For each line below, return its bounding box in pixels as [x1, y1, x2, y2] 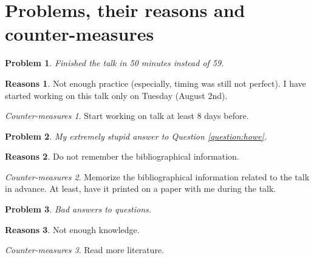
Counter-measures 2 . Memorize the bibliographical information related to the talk [5, 170, 310, 183]
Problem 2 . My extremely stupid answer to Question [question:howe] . [5, 129, 267, 142]
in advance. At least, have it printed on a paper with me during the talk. [5, 182, 276, 195]
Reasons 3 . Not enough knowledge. [5, 223, 140, 236]
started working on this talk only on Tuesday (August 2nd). [5, 89, 228, 101]
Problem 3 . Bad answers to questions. [5, 203, 152, 216]
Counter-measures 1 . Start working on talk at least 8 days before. [5, 109, 249, 122]
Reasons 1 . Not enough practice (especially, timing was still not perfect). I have [5, 76, 306, 89]
